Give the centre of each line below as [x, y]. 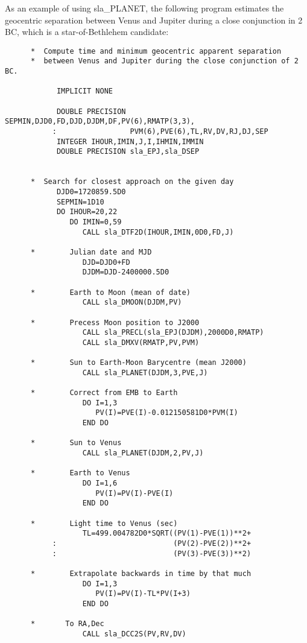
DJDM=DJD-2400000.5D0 [126, 272]
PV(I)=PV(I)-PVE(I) [135, 493]
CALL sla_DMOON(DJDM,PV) [132, 302]
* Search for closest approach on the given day [132, 182]
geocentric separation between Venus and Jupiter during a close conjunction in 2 [154, 20]
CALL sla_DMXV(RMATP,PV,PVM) [141, 342]
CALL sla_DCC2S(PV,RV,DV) [134, 634]
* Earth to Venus [80, 473]
